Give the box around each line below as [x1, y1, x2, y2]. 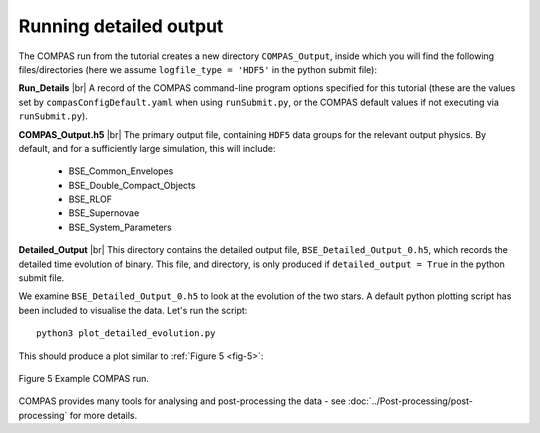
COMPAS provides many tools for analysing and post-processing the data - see [18, 395, 347, 407]
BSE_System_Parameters [68, 221, 172, 233]
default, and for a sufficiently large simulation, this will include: [18, 142, 276, 154]
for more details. [69, 409, 138, 421]
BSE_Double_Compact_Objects [68, 179, 196, 191]
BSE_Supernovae [68, 207, 140, 219]
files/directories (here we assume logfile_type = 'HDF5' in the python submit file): [18, 63, 377, 75]
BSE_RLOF [68, 193, 112, 205]
